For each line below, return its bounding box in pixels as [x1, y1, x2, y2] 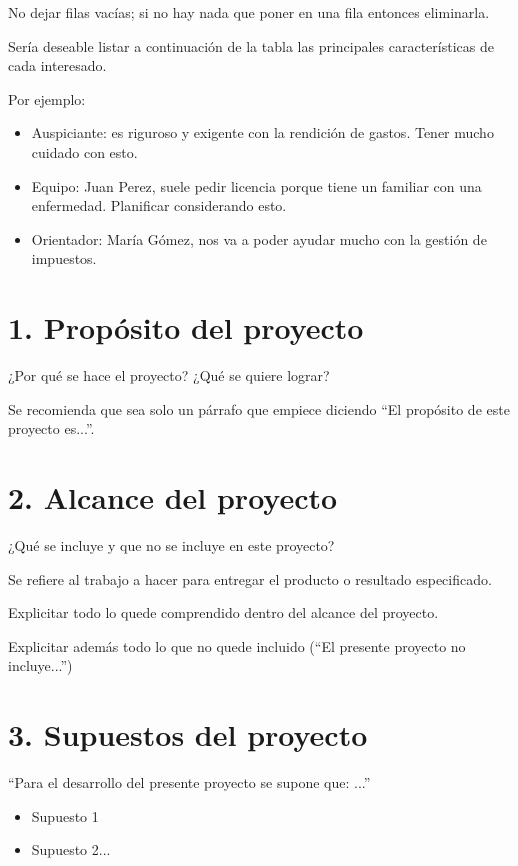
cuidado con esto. [31, 141, 138, 162]
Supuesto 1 [31, 805, 99, 826]
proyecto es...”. [8, 418, 95, 439]
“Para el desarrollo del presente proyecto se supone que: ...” [8, 772, 371, 793]
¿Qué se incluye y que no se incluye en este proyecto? [8, 534, 335, 555]
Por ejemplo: [8, 88, 86, 109]
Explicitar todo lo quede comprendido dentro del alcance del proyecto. [8, 602, 439, 623]
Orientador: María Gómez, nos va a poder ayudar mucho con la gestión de [31, 228, 487, 249]
